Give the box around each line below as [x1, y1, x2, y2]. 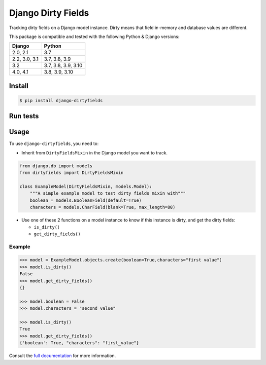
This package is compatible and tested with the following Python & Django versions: [9, 34, 180, 39]
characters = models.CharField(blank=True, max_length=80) [30, 205, 176, 210]
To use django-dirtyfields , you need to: [9, 141, 99, 146]
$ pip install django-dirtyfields [19, 98, 103, 103]
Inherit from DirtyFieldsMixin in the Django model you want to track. [21, 149, 167, 155]
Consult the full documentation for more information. [9, 353, 116, 359]
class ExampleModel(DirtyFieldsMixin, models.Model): [19, 184, 152, 189]
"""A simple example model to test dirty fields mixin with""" [30, 190, 186, 196]
